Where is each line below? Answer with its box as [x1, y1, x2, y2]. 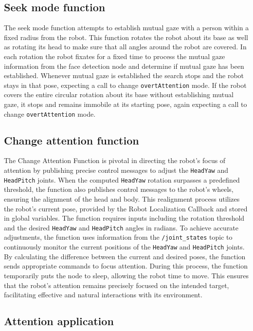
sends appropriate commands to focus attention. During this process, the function [4, 261, 248, 271]
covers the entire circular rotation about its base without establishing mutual [4, 89, 234, 100]
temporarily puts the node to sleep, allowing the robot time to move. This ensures [4, 270, 249, 280]
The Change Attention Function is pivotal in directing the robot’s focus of [4, 155, 226, 165]
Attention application [4, 313, 114, 329]
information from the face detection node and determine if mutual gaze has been [4, 61, 244, 71]
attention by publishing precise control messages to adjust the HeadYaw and [4, 165, 228, 175]
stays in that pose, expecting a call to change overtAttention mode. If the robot [4, 80, 247, 90]
